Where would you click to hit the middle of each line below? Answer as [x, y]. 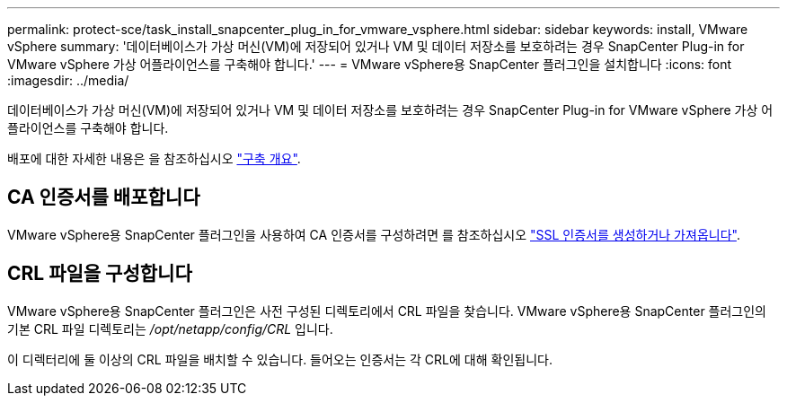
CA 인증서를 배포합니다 [104, 197]
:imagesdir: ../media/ [68, 80]
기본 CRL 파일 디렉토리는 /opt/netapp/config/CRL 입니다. [170, 329]
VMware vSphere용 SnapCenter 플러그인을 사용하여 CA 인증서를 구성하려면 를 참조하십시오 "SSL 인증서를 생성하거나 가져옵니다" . [374, 234]
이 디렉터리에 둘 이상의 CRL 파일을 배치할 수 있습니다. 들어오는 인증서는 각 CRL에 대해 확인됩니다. [280, 359]
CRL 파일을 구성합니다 [100, 274]
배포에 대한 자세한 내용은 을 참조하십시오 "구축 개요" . [154, 158]
